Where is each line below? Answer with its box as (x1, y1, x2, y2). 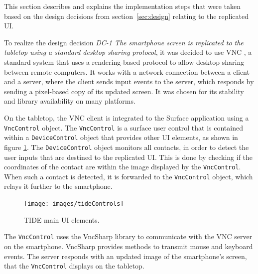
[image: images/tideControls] (24, 200, 124, 207)
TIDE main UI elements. (24, 214, 100, 225)
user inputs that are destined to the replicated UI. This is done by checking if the (4, 151, 253, 162)
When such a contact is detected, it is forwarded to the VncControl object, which (4, 171, 253, 181)
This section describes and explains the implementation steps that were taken (4, 1, 241, 11)
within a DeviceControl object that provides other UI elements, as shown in (4, 132, 238, 142)
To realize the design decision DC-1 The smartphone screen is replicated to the (4, 37, 244, 47)
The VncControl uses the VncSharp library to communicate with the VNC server (4, 231, 253, 242)
